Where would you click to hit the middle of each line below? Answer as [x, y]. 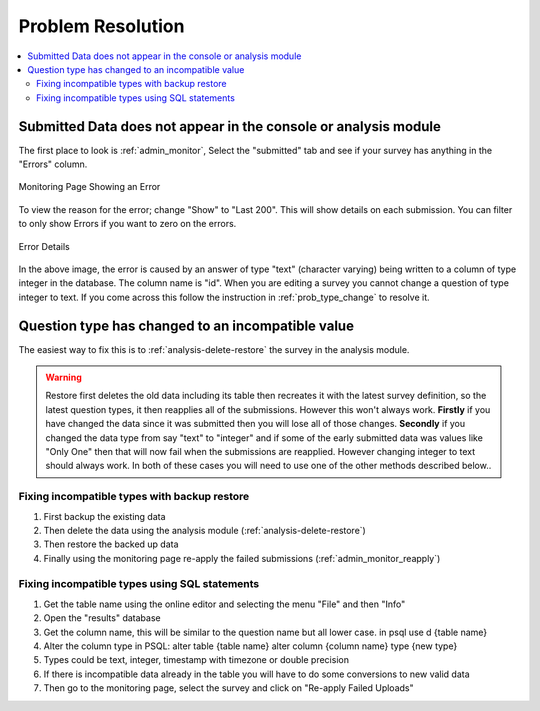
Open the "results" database [102, 618]
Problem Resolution [101, 26]
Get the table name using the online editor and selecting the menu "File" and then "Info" [224, 604]
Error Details [44, 246]
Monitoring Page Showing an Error [89, 187]
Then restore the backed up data [111, 544]
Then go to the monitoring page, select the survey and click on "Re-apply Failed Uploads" [228, 688]
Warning [63, 377]
